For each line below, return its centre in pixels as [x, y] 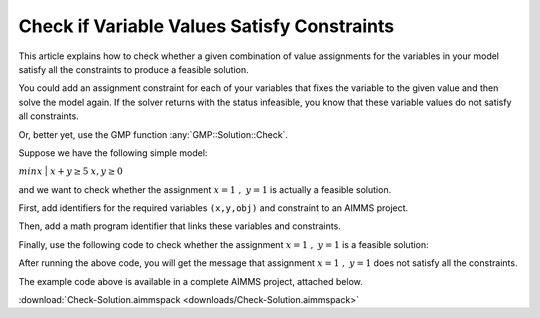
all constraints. [48, 116]
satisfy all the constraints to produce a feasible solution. [133, 69]
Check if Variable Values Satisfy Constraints [206, 26]
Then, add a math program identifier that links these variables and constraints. [180, 226]
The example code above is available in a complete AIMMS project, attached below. [191, 281]
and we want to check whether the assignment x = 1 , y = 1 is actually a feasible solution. [205, 189]
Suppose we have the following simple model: [113, 152]
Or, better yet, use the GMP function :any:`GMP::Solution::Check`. [153, 134]
